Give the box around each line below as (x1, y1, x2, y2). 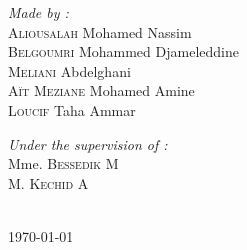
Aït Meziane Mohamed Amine (8, 80, 195, 101)
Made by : (8, 2, 69, 22)
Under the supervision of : (8, 133, 168, 154)
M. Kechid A (8, 172, 89, 193)
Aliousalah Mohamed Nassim (8, 21, 192, 42)
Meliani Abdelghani (8, 60, 131, 81)
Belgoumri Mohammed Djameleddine (8, 41, 239, 62)
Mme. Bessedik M (8, 153, 119, 174)
